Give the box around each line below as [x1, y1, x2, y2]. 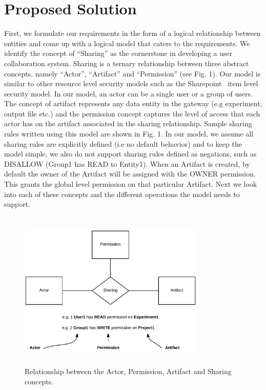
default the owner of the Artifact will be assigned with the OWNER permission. [4, 168, 256, 179]
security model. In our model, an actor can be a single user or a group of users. [4, 88, 253, 99]
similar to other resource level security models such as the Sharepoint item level [4, 78, 258, 89]
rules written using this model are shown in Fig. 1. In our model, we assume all [4, 128, 254, 139]
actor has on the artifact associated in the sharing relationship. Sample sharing [4, 118, 252, 129]
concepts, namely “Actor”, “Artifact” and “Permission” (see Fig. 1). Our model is [4, 68, 261, 79]
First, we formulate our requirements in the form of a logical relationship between [4, 28, 261, 38]
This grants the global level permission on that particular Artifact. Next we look [4, 179, 257, 189]
